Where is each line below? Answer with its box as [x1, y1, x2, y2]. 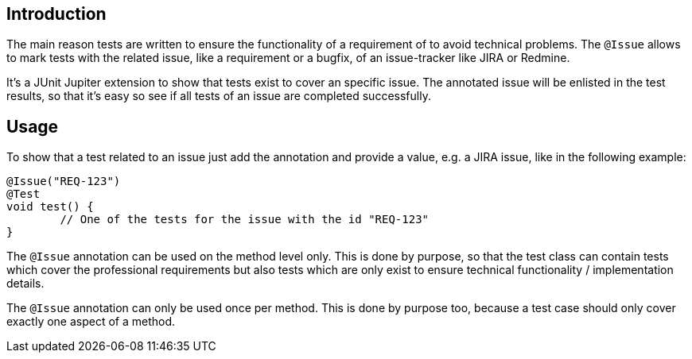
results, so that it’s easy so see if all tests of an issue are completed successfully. [6, 89, 431, 103]
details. [6, 276, 45, 291]
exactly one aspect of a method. [6, 315, 176, 329]
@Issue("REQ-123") [6, 175, 121, 188]
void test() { [6, 200, 94, 214]
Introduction [6, 4, 107, 24]
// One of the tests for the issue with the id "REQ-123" [60, 213, 430, 226]
